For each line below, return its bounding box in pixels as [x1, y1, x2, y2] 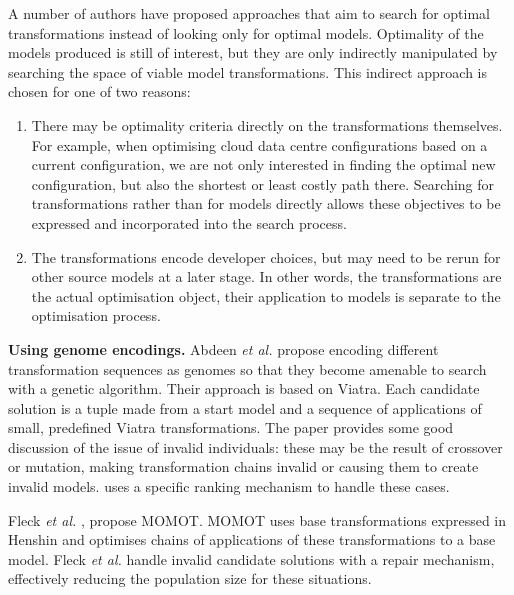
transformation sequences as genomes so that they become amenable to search [8, 358, 487, 379]
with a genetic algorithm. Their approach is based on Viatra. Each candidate [8, 378, 480, 399]
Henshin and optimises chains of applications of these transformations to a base [8, 529, 496, 550]
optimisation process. [31, 305, 161, 326]
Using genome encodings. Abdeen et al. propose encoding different [8, 338, 439, 359]
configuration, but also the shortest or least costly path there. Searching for [31, 173, 495, 194]
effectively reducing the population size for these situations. [8, 568, 372, 589]
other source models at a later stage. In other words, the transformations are [31, 266, 502, 287]
